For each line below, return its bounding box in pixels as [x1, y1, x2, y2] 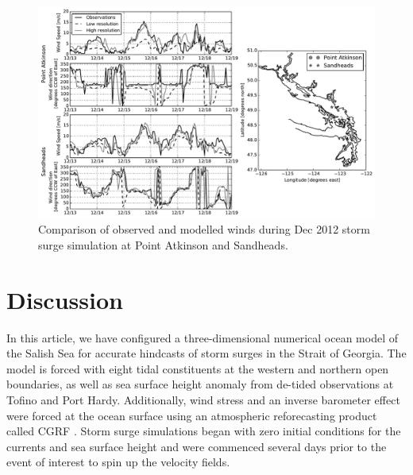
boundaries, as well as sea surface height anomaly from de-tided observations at [6, 376, 394, 392]
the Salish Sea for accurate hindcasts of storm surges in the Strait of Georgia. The [6, 345, 407, 361]
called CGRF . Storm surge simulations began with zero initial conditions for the [6, 423, 401, 439]
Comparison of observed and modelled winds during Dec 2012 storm [38, 221, 370, 237]
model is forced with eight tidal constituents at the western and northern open [6, 360, 389, 377]
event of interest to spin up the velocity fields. [6, 454, 230, 470]
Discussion [6, 283, 123, 315]
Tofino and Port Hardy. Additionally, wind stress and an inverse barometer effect [6, 391, 400, 407]
